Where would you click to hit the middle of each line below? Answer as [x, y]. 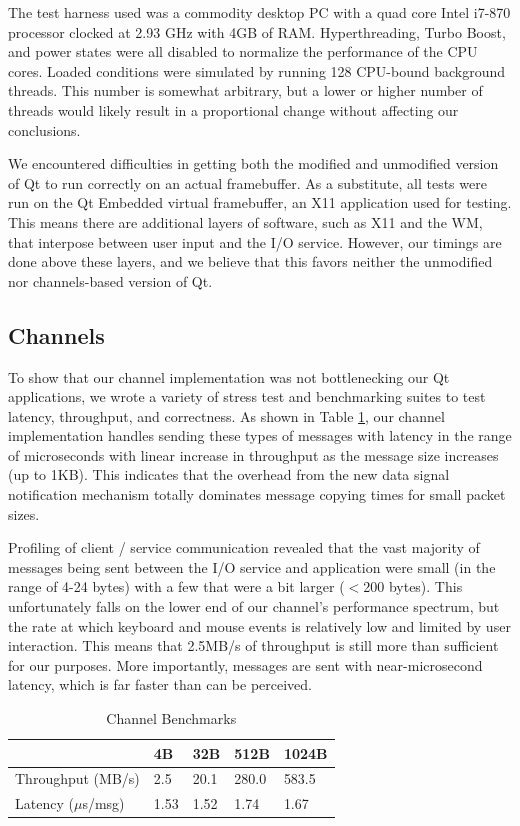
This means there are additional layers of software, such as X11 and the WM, [245, 221]
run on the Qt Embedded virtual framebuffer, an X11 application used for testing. [260, 202]
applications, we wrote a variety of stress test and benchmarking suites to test [247, 396]
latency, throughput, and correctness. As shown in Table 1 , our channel [226, 415]
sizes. [24, 513]
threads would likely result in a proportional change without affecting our [233, 109]
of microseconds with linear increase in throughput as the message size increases [253, 454]
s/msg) [103, 803]
